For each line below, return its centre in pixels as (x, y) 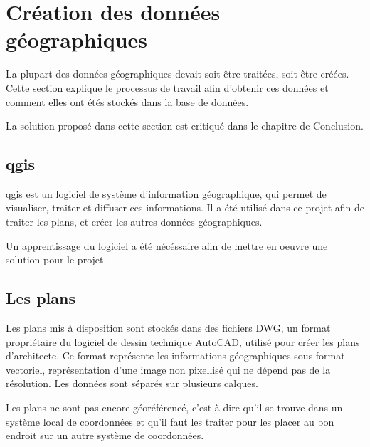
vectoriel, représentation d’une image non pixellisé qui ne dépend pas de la (168, 369)
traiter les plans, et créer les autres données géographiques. (134, 222)
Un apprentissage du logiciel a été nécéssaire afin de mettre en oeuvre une (167, 245)
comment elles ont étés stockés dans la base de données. (127, 101)
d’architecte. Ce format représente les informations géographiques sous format (175, 356)
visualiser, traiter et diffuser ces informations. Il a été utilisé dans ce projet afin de (185, 207)
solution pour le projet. (56, 259)
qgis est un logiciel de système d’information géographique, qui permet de (166, 193)
